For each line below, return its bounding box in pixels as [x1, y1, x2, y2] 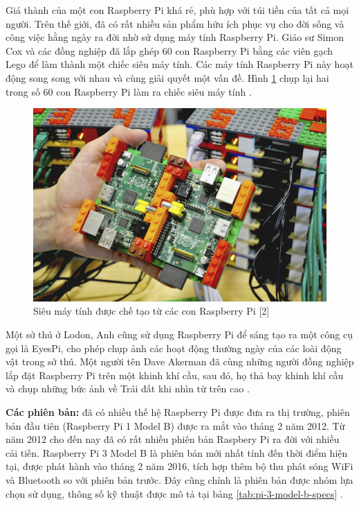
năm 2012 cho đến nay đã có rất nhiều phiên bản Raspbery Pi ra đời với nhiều [6, 432, 340, 446]
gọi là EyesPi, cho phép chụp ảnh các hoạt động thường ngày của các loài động [6, 340, 342, 355]
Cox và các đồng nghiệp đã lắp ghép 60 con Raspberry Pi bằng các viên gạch [6, 43, 333, 58]
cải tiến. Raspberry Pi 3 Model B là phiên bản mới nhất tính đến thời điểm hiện [6, 445, 348, 460]
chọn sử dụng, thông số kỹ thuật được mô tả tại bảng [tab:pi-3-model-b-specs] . [6, 486, 343, 500]
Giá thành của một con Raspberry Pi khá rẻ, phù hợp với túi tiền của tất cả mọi [6, 3, 349, 17]
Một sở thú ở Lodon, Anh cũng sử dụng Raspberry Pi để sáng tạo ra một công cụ [6, 327, 353, 342]
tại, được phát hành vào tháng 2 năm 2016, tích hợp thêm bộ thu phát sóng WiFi [6, 459, 353, 473]
